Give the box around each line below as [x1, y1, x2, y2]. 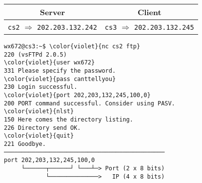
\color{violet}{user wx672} [4, 59, 95, 66]
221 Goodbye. [4, 140, 46, 147]
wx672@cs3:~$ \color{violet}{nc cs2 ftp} [4, 43, 141, 50]
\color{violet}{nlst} [4, 108, 74, 115]
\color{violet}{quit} [4, 132, 74, 140]
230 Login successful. [4, 83, 78, 91]
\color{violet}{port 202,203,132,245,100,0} [4, 91, 151, 99]
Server [40, 6, 65, 18]
